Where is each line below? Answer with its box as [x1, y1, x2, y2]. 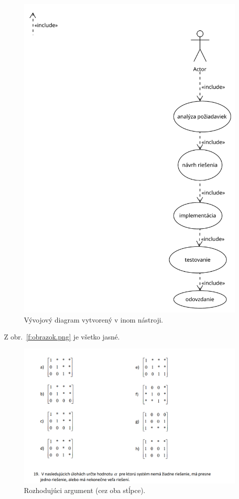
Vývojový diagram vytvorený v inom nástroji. [24, 314, 163, 325]
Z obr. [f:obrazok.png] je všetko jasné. [4, 331, 120, 341]
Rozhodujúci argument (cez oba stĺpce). [24, 485, 145, 496]
